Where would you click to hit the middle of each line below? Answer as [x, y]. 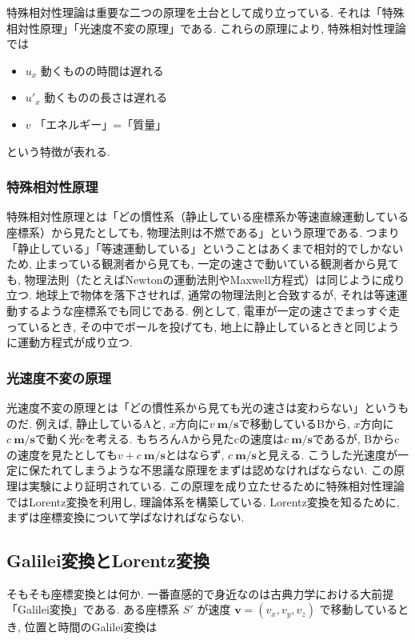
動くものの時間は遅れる [102, 70]
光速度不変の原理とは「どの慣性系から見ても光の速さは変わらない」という [202, 407]
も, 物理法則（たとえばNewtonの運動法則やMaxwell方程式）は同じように [195, 279]
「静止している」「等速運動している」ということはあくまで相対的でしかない [205, 248]
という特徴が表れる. [58, 151]
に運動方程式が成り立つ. [70, 342]
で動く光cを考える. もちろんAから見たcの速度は [160, 439]
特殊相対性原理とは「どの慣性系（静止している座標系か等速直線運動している [208, 216]
